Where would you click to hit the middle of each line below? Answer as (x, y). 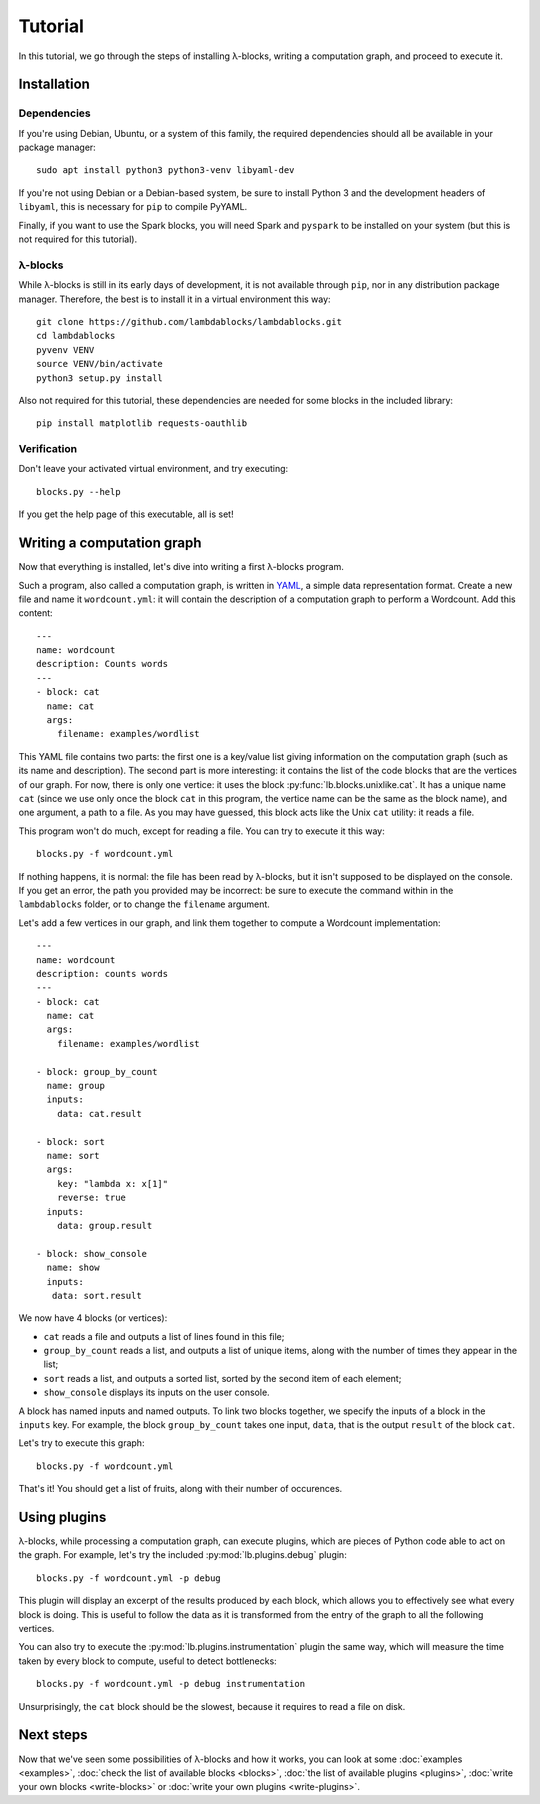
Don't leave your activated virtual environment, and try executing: (153, 469)
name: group (75, 1086)
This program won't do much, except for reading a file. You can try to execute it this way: (201, 831)
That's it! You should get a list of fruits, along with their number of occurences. (180, 1489)
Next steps (53, 1735)
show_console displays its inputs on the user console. (156, 1392)
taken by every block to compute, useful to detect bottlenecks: (147, 1661)
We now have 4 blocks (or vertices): (93, 1318)
